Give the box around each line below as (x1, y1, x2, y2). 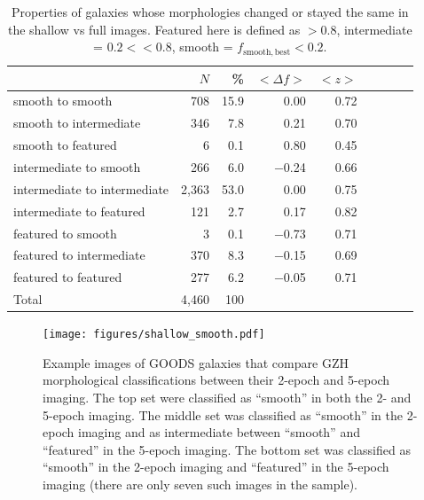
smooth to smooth (13, 91, 113, 110)
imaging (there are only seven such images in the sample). (43, 474, 358, 493)
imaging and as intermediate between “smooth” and (78, 423, 360, 441)
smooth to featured (13, 136, 117, 154)
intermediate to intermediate (13, 179, 169, 198)
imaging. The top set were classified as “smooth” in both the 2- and (43, 388, 412, 407)
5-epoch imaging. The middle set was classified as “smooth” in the (43, 405, 404, 424)
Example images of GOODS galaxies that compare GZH (43, 353, 349, 371)
